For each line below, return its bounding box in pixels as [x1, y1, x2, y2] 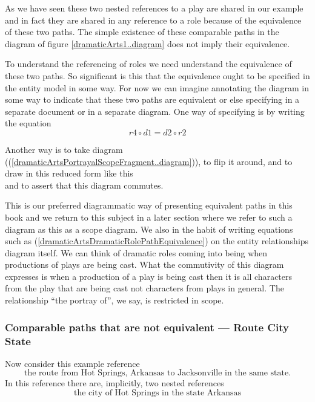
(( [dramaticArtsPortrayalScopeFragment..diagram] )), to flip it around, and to [5, 155, 293, 167]
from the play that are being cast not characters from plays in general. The [5, 282, 284, 294]
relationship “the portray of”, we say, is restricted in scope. [5, 294, 224, 306]
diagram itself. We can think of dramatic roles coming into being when [5, 246, 268, 259]
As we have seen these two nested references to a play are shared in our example [5, 2, 303, 14]
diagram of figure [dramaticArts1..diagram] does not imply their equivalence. [5, 37, 290, 50]
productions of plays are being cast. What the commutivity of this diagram [5, 258, 284, 271]
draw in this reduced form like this [5, 167, 133, 180]
